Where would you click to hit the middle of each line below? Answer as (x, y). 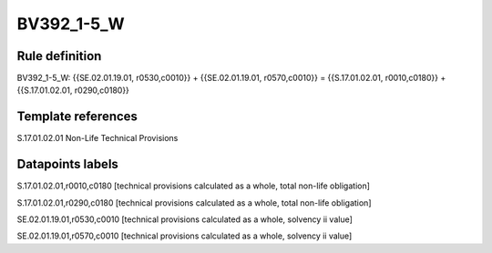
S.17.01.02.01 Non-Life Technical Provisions (97, 138)
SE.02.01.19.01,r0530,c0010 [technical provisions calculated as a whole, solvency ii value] (184, 219)
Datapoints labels (67, 164)
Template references (77, 117)
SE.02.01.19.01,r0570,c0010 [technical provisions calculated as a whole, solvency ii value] (184, 236)
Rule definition (59, 56)
